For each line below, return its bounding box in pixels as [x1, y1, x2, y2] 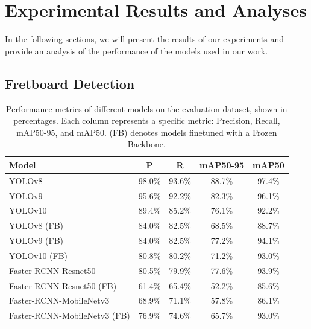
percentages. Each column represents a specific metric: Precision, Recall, [13, 114, 280, 127]
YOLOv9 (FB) [9, 234, 64, 247]
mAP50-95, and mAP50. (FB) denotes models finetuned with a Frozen [16, 126, 277, 138]
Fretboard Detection [5, 74, 135, 92]
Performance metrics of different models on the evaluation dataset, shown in [6, 102, 287, 115]
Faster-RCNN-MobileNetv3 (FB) [9, 309, 130, 322]
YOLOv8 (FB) [9, 219, 64, 232]
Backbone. [127, 138, 166, 150]
